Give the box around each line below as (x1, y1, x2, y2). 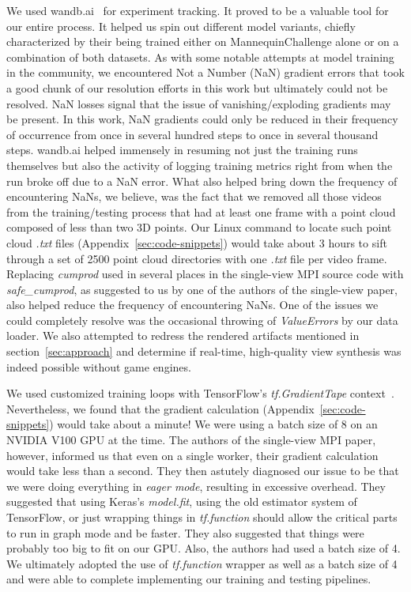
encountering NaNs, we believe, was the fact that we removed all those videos (6, 188, 382, 205)
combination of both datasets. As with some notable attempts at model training (6, 48, 394, 65)
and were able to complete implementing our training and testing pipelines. (6, 571, 371, 587)
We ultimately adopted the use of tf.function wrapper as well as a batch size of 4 (6, 555, 398, 571)
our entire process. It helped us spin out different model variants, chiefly (6, 17, 356, 34)
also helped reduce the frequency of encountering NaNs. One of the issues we (6, 296, 379, 313)
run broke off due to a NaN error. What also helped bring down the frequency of (6, 172, 398, 189)
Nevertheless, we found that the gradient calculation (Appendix (6, 400, 315, 417)
